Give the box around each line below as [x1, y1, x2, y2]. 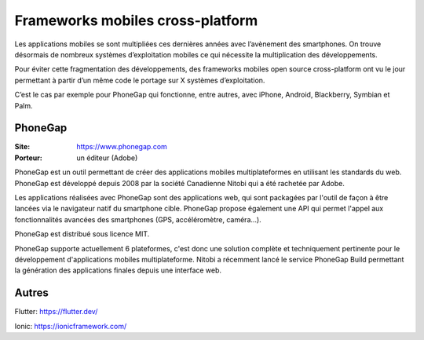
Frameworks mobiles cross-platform [14, 12, 258, 29]
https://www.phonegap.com [76, 142, 168, 152]
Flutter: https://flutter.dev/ [14, 307, 98, 316]
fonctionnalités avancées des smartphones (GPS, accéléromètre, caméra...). [14, 214, 262, 224]
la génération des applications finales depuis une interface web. [14, 265, 222, 275]
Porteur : [14, 153, 42, 163]
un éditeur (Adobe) [76, 153, 138, 163]
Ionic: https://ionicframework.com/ [14, 321, 127, 331]
